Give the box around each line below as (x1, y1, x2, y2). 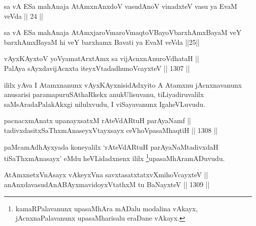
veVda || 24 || (4, 10, 43, 21)
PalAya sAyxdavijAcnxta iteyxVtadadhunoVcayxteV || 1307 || (4, 63, 190, 73)
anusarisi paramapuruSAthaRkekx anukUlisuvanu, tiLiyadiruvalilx (4, 89, 204, 99)
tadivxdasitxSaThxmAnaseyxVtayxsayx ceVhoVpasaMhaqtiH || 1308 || (4, 125, 218, 135)
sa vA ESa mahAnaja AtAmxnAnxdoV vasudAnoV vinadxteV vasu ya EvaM (4, 1, 237, 11)
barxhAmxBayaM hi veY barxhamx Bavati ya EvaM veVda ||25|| (4, 36, 200, 47)
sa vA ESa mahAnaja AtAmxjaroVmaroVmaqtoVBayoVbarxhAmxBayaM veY (4, 27, 242, 37)
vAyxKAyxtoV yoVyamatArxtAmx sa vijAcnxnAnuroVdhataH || (4, 53, 199, 64)
